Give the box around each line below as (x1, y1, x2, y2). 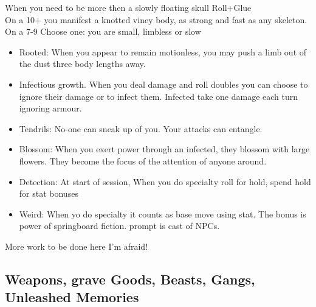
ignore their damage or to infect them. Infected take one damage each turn (19, 90, 298, 102)
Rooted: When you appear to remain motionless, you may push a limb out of (19, 45, 307, 58)
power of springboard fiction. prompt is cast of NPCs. (19, 219, 220, 232)
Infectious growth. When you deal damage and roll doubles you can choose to (19, 77, 308, 90)
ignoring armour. (19, 102, 82, 115)
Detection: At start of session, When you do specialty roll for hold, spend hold (19, 175, 311, 188)
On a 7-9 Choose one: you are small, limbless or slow (5, 25, 201, 38)
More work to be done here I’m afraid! (5, 239, 148, 252)
